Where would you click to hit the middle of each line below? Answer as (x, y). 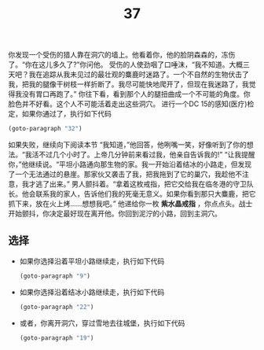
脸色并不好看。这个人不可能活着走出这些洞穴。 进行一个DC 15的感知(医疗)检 (131, 104)
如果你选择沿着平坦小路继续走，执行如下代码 (92, 261)
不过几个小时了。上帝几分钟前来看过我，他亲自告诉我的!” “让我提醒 (147, 155)
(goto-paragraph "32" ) (45, 129)
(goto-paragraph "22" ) (57, 307)
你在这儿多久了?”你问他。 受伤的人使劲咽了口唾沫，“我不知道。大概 (134, 64)
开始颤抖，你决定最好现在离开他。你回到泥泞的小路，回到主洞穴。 (115, 214)
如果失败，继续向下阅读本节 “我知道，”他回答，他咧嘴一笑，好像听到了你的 (128, 145)
